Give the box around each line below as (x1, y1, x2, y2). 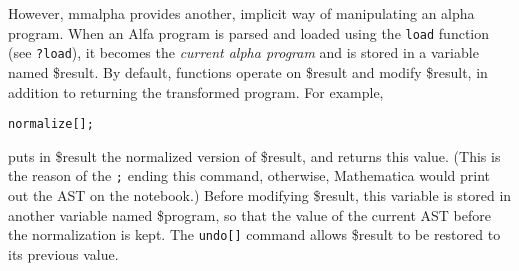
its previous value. (8, 243, 119, 264)
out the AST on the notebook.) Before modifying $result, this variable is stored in (8, 185, 512, 205)
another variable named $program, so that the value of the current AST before (8, 204, 491, 225)
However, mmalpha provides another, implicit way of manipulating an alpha (8, 3, 475, 23)
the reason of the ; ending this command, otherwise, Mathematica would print (8, 165, 490, 186)
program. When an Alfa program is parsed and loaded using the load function (8, 22, 490, 43)
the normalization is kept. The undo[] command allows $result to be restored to (8, 224, 501, 245)
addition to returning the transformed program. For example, (8, 81, 384, 102)
